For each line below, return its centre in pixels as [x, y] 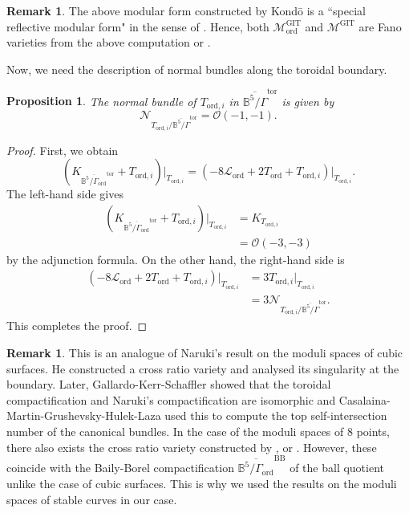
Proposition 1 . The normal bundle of [101, 101]
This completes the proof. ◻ [77, 326]
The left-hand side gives [65, 194]
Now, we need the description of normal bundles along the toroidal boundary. [197, 69]
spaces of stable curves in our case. [92, 499]
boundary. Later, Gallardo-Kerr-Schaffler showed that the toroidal [169, 384]
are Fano [380, 26]
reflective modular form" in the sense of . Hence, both [138, 26]
